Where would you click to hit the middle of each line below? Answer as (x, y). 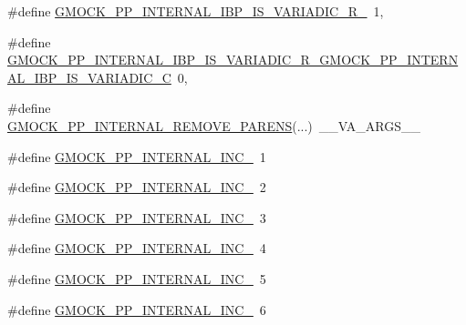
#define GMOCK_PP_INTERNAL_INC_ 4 (137, 248)
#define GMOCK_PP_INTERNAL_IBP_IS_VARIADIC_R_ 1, (196, 11)
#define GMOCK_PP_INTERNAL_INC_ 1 (137, 156)
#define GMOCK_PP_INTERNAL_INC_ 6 (137, 309)
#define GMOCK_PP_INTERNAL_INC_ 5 (137, 278)
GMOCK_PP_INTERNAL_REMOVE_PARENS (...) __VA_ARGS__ (214, 125)
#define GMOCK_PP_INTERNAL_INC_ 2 (137, 187)
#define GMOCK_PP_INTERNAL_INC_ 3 (137, 217)
